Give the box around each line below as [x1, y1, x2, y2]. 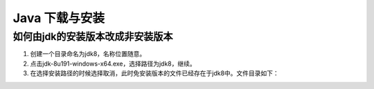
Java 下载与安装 [12, 10, 105, 26]
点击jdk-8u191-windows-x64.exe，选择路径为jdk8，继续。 [30, 59, 197, 68]
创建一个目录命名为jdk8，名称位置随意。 [30, 50, 146, 58]
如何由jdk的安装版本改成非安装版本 [12, 30, 173, 43]
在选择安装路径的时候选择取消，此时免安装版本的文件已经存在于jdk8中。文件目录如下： [30, 69, 280, 77]
